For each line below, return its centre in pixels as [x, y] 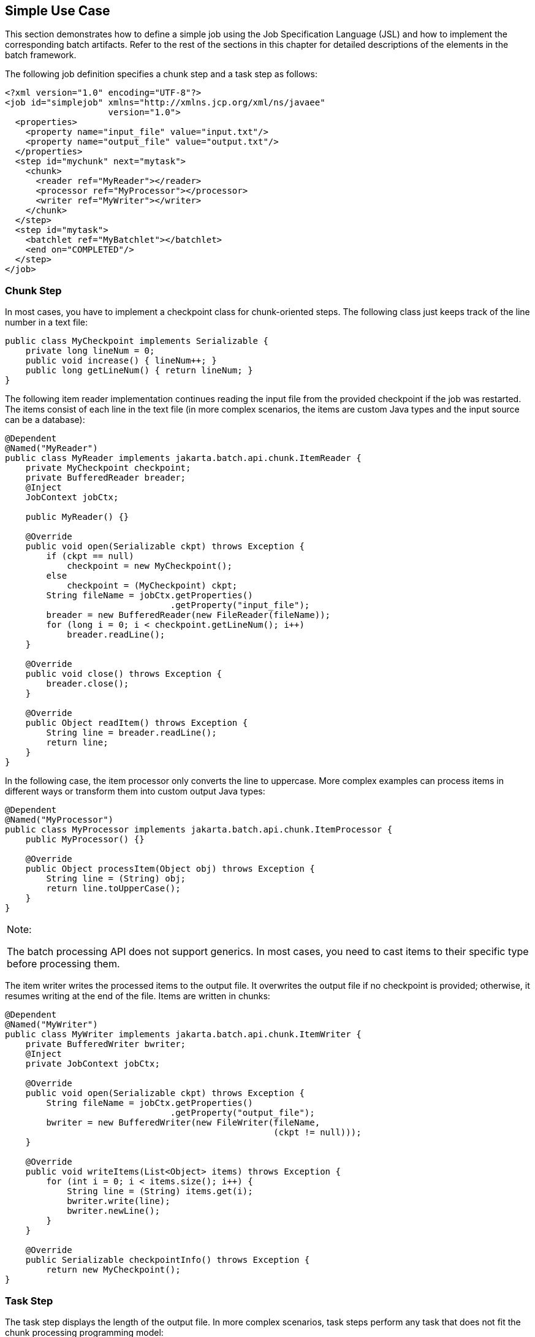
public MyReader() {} [77, 517]
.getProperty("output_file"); [242, 1113]
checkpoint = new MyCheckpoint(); [150, 566]
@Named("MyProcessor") [59, 820]
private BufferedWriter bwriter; [106, 1044]
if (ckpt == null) [90, 556]
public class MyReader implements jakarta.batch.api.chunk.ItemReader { [183, 458]
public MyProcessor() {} [85, 840]
